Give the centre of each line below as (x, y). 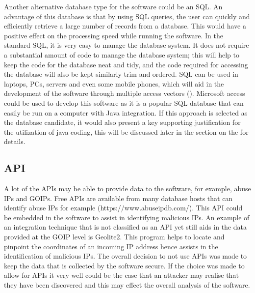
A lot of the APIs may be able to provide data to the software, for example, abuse (127, 189)
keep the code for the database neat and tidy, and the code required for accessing (126, 64)
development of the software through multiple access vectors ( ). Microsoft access (125, 93)
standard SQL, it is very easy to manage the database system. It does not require (127, 45)
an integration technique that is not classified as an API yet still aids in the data (125, 227)
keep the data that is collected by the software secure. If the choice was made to (124, 265)
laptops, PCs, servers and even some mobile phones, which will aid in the (114, 83)
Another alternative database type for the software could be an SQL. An (113, 6)
